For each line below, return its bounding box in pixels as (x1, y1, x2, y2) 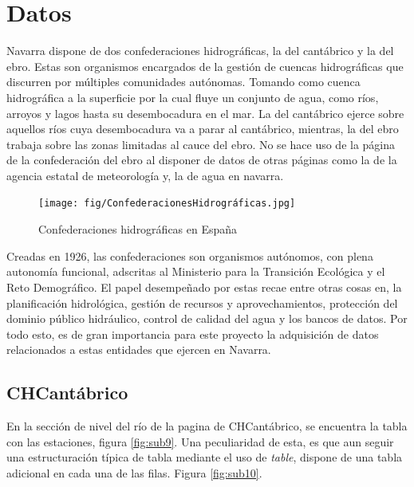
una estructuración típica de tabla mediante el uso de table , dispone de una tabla (6, 449, 403, 465)
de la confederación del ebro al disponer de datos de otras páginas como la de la (6, 151, 397, 168)
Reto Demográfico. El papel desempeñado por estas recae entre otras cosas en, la (6, 278, 402, 295)
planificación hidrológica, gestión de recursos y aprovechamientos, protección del (6, 294, 398, 311)
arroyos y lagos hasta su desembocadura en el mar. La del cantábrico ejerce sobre (6, 104, 404, 121)
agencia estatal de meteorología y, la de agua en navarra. (6, 167, 284, 183)
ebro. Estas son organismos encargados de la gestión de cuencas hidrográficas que (6, 57, 404, 74)
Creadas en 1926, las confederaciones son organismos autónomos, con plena (6, 247, 373, 264)
